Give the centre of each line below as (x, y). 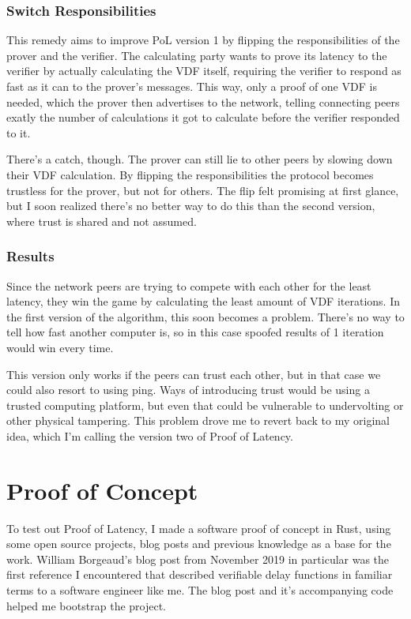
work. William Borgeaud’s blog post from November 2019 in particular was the (198, 559)
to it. (19, 132)
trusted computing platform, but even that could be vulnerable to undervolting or (205, 405)
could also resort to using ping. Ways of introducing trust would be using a (188, 390)
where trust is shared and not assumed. (102, 221)
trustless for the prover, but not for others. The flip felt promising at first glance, (203, 190)
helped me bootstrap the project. (87, 605)
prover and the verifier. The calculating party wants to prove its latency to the (197, 55)
